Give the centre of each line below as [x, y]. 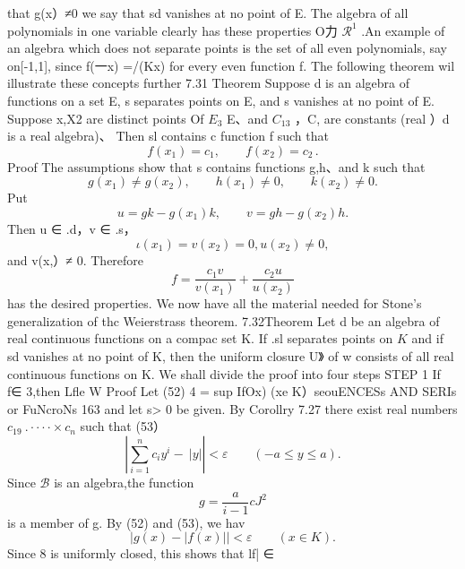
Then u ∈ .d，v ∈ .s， [72, 228]
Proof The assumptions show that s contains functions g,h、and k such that [216, 166]
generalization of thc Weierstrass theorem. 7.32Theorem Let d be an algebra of [224, 320]
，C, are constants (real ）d [372, 118]
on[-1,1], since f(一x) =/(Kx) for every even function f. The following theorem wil [231, 65]
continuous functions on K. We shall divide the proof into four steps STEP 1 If [224, 373]
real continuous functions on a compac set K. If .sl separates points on [200, 338]
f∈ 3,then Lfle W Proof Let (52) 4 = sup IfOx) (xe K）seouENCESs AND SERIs [232, 391]
